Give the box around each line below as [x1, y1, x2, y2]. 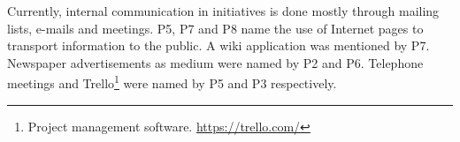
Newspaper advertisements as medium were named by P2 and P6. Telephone [7, 53, 424, 71]
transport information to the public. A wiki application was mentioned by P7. [7, 36, 430, 55]
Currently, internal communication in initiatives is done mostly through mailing [7, 2, 440, 19]
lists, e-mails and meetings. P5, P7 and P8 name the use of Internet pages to [7, 19, 424, 37]
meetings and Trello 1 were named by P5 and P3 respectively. [7, 71, 337, 93]
